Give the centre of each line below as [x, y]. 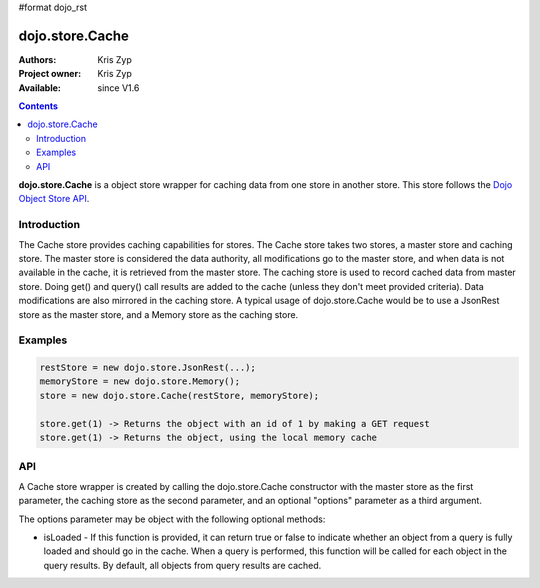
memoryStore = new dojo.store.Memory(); [139, 381]
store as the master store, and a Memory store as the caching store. [158, 314]
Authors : [37, 59]
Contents [38, 106]
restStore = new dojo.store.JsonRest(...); [148, 368]
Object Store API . [54, 199]
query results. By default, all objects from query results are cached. [182, 565]
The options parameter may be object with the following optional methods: [172, 519]
